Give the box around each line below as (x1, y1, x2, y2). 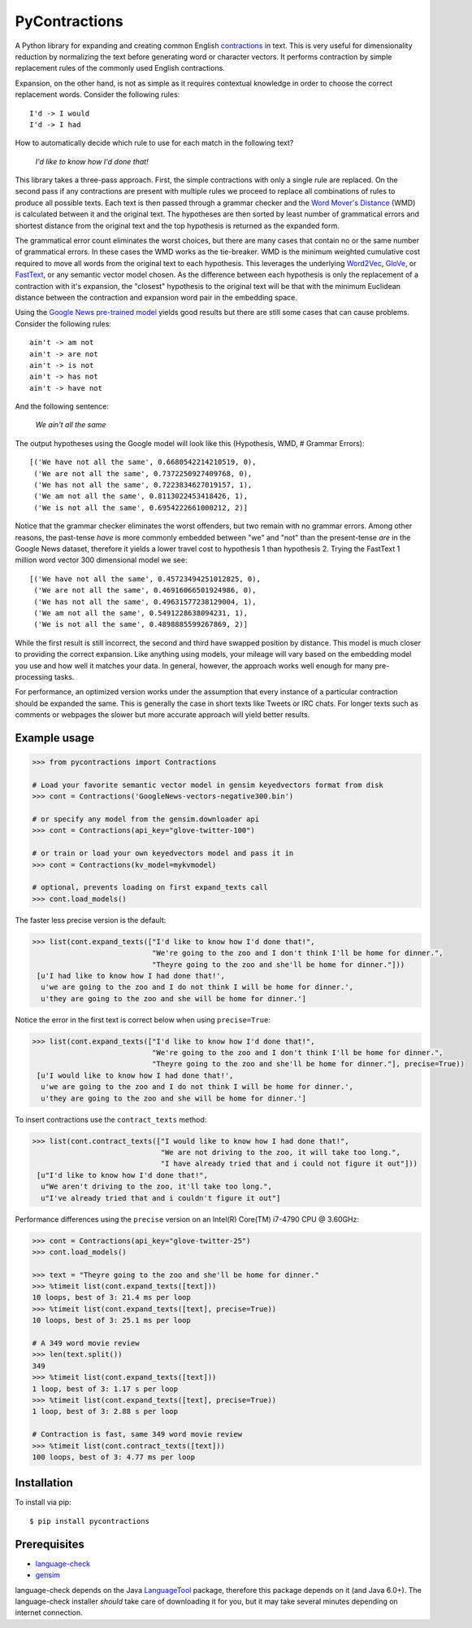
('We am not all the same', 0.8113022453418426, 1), (33, 492, 248, 501)
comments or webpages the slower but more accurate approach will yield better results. (15, 710, 310, 720)
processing (15, 672, 53, 681)
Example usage (15, 731, 95, 745)
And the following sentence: (15, 401, 110, 411)
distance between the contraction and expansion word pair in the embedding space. (15, 292, 298, 302)
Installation (15, 1476, 73, 1490)
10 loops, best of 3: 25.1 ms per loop (32, 1315, 191, 1325)
